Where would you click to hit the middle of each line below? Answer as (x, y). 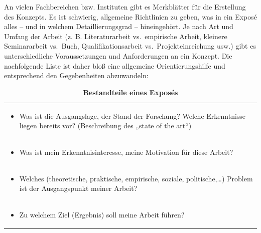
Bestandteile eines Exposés (130, 92)
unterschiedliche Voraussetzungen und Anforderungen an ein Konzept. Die (118, 55)
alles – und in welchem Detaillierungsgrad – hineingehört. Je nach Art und (119, 26)
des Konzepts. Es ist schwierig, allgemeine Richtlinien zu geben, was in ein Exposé (130, 16)
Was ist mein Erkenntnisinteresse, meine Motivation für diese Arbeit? (126, 152)
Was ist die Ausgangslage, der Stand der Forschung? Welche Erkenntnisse (133, 115)
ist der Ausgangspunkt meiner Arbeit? (78, 188)
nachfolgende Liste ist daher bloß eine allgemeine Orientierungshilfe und (115, 65)
